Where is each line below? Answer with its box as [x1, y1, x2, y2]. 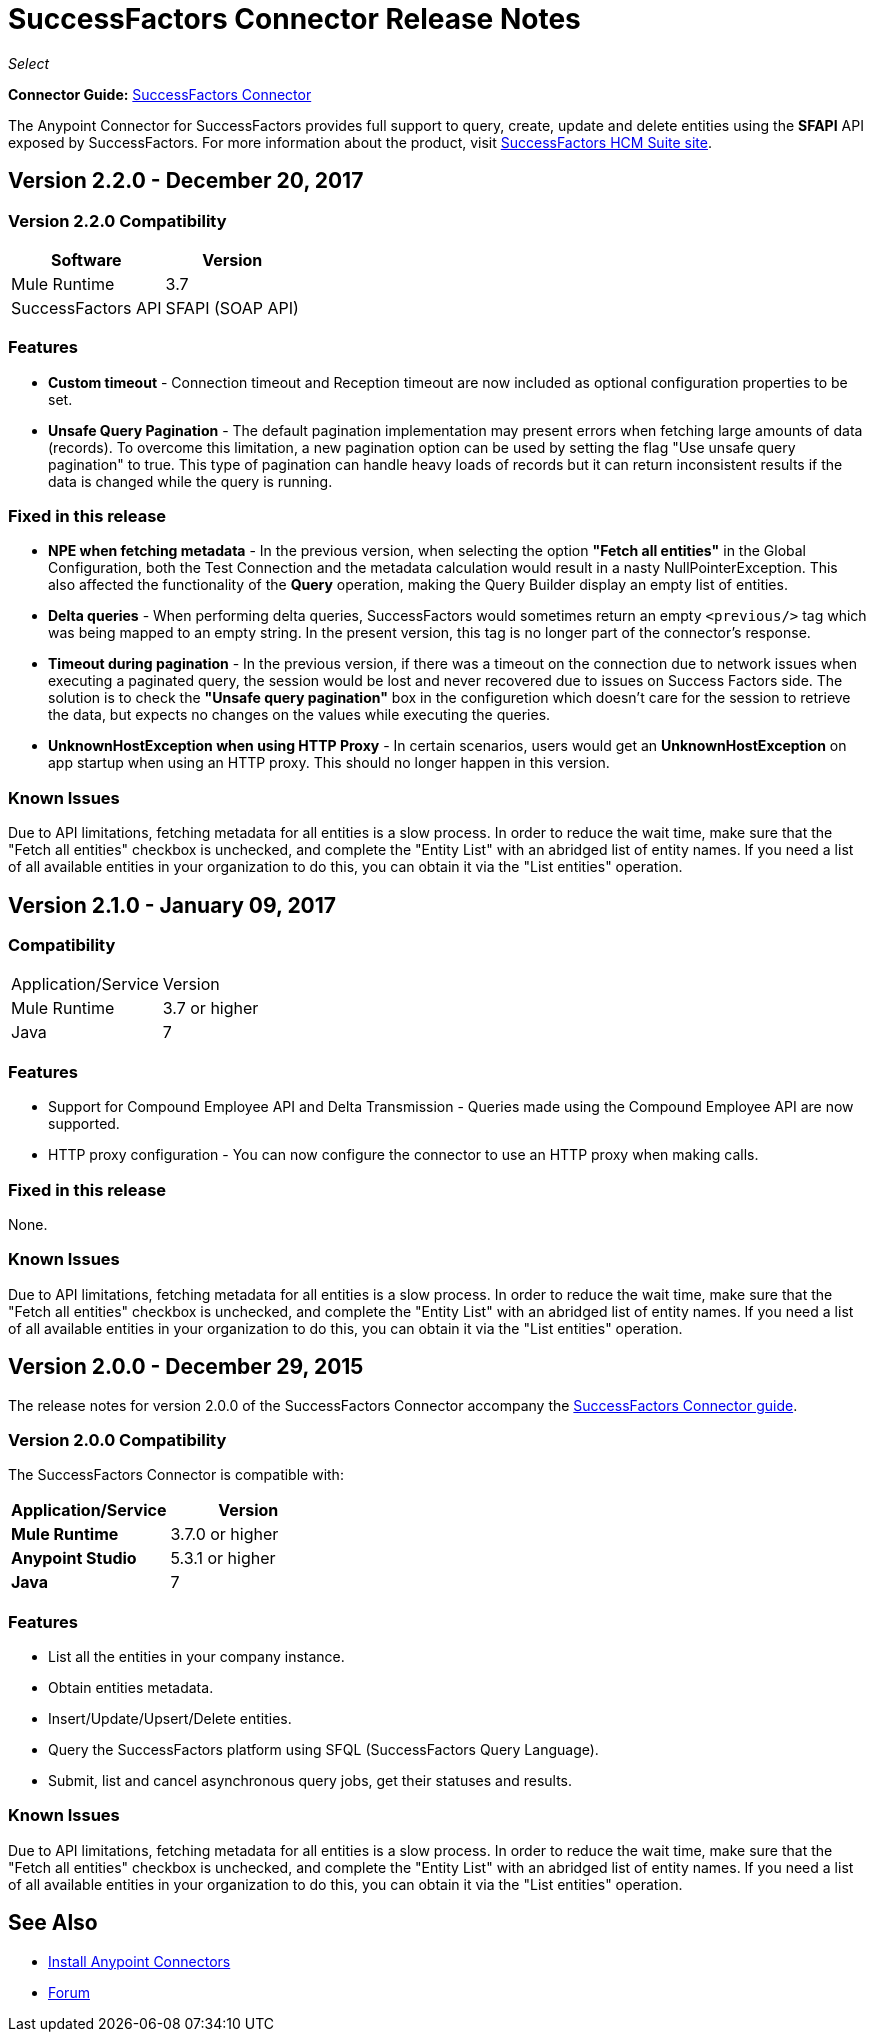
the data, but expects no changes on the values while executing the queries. [48, 706, 551, 724]
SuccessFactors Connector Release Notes [8, 2, 581, 36]
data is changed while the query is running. [48, 472, 333, 490]
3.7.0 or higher [170, 1524, 279, 1545]
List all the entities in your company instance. [48, 1648, 345, 1666]
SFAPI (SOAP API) [165, 297, 299, 318]
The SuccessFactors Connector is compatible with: [8, 1466, 344, 1484]
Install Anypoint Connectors [48, 1952, 231, 1970]
